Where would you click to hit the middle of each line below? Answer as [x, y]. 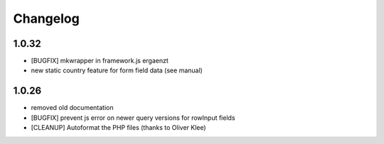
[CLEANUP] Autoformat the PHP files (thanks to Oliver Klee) [118, 128]
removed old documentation [72, 108]
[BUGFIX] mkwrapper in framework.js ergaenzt [100, 61]
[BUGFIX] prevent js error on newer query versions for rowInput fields [133, 118]
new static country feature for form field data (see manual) [117, 70]
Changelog [46, 18]
